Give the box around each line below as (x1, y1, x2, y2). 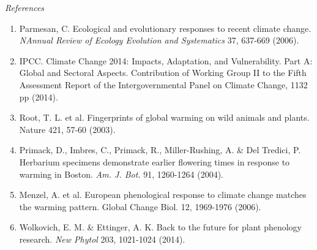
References (5, 1, 45, 13)
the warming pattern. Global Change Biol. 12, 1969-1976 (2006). (19, 200, 261, 213)
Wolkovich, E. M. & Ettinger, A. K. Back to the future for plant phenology (19, 221, 302, 233)
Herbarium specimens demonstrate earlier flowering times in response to (19, 155, 290, 168)
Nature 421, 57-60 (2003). (19, 123, 116, 135)
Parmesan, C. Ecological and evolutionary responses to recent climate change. (19, 21, 311, 34)
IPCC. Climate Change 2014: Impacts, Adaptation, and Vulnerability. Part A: (19, 54, 313, 67)
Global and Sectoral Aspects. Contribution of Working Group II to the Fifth (19, 66, 307, 79)
